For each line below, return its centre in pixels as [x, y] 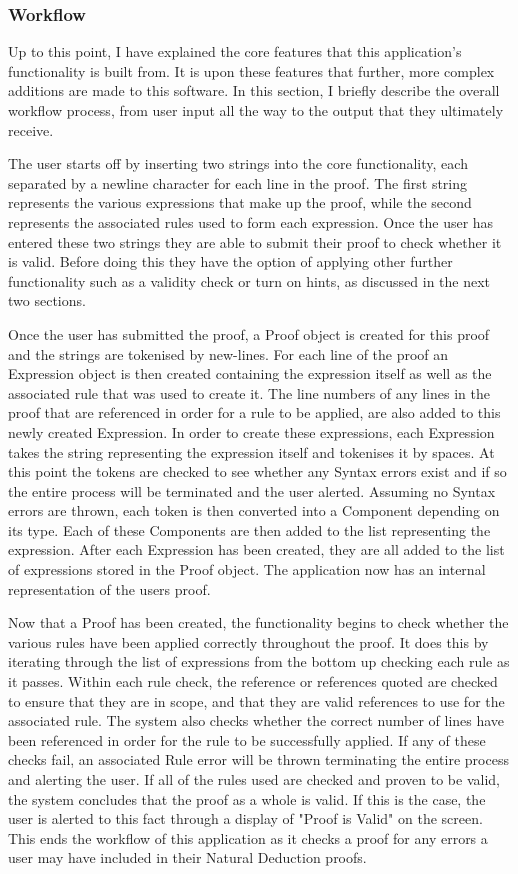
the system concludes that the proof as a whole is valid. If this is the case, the [247, 798]
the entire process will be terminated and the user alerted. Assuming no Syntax [252, 490]
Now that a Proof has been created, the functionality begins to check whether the [258, 622]
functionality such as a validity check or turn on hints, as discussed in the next [249, 280]
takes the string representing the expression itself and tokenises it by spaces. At [251, 451]
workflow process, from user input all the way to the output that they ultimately [256, 110]
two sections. [47, 300]
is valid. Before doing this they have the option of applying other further [230, 261]
